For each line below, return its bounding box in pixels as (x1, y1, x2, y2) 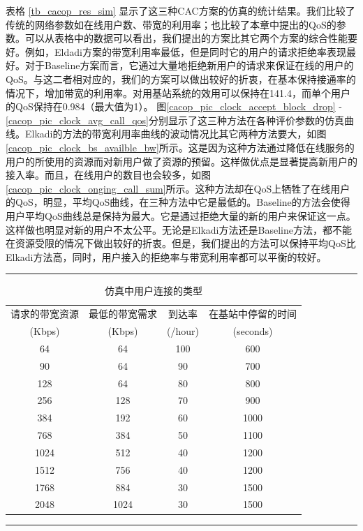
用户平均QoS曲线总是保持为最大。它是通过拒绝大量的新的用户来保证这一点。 (6, 208, 356, 223)
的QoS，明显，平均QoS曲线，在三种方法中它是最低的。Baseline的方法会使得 (6, 195, 350, 209)
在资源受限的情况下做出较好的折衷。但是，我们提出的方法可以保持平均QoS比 (6, 236, 356, 250)
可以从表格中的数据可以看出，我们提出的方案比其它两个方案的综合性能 (24, 31, 348, 45)
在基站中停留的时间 (208, 306, 297, 321)
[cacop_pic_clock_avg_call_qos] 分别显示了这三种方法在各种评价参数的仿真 (6, 112, 345, 127)
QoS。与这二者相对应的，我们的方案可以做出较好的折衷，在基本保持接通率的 (6, 71, 356, 86)
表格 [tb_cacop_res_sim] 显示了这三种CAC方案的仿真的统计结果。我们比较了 (6, 3, 355, 17)
